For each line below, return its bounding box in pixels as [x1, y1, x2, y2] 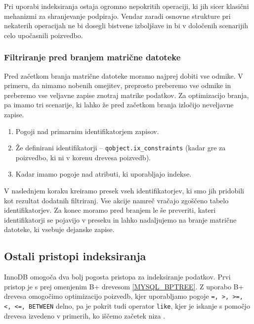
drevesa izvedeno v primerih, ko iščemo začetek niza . [4, 310, 166, 321]
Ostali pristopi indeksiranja [4, 248, 146, 264]
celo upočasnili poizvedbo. [4, 30, 83, 40]
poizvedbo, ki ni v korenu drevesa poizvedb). [15, 152, 151, 162]
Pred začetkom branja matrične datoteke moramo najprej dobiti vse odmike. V [4, 70, 243, 81]
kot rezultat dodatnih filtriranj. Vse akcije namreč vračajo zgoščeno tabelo [4, 195, 229, 205]
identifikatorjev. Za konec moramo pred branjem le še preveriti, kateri [4, 205, 216, 215]
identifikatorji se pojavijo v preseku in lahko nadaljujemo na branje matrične [4, 214, 237, 225]
